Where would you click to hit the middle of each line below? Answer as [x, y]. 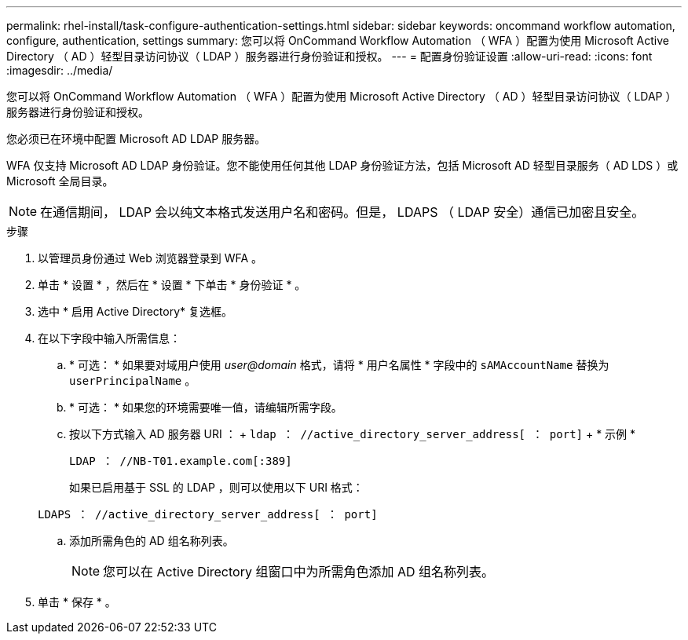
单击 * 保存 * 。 [77, 602]
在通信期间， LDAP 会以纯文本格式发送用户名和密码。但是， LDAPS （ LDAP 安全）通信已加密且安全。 [342, 212]
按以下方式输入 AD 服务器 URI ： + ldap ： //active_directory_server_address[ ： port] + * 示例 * [353, 434]
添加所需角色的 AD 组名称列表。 [152, 541]
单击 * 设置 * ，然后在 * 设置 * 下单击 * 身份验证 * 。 [172, 285]
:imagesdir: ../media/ [60, 70]
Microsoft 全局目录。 [60, 181]
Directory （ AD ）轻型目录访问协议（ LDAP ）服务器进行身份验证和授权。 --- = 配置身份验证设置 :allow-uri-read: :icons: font [329, 56]
